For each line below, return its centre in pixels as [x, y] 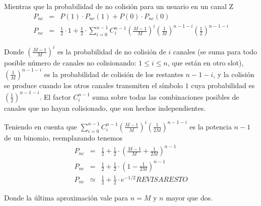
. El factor [55, 96]
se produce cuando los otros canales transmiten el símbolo [93, 85]
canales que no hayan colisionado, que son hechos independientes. [105, 108]
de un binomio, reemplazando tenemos [63, 137]
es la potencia [211, 126]
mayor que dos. [189, 197]
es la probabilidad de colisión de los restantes [114, 74]
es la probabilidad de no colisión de [112, 51]
